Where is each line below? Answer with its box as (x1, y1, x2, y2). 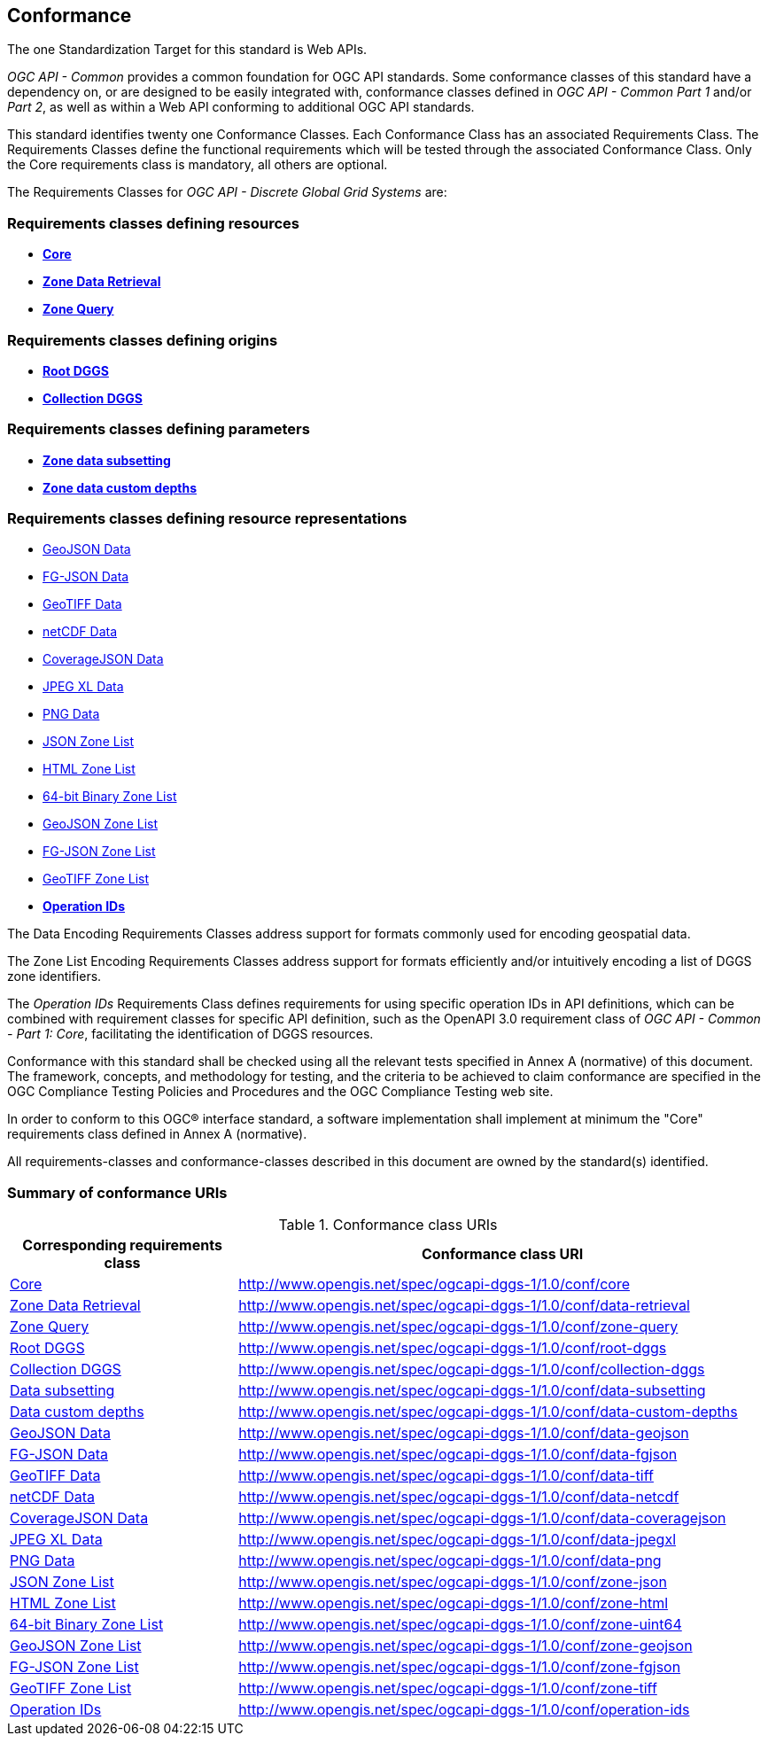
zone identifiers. (7, 969, 102, 984)
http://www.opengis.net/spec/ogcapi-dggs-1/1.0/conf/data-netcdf (238, 1488, 679, 1506)
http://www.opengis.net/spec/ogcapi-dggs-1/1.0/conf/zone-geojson (238, 1637, 693, 1655)
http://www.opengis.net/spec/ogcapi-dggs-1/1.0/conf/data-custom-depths (238, 1403, 738, 1421)
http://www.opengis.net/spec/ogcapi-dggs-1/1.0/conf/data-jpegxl (238, 1530, 677, 1549)
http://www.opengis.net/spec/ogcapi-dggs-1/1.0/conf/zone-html (238, 1594, 669, 1613)
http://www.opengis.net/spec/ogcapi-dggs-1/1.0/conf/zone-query (238, 1318, 679, 1336)
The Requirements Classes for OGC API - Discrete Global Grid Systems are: (7, 184, 447, 200)
